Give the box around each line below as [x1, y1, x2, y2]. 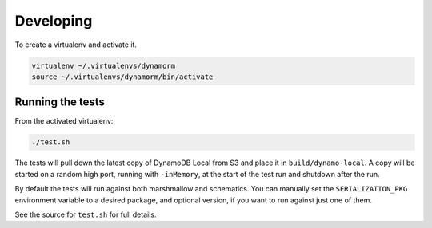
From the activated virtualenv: [14, 116, 114, 126]
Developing [14, 12, 93, 29]
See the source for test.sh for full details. [14, 210, 157, 219]
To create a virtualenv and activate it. [14, 40, 138, 49]
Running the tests [14, 96, 106, 109]
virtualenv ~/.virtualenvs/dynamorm [31, 61, 176, 70]
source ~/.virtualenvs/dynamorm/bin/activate [31, 72, 214, 81]
